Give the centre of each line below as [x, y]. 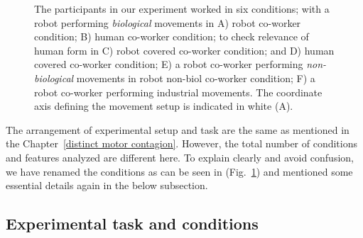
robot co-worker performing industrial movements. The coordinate [178, 92]
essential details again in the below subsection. [107, 185]
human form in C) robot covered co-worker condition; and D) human [184, 50]
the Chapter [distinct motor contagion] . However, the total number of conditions [182, 143]
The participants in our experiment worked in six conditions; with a [182, 8]
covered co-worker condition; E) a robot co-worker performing [169, 64]
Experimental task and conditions [132, 223]
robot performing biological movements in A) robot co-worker [168, 22]
